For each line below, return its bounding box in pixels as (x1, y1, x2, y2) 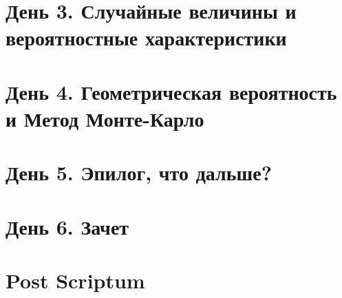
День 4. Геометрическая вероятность (6, 77, 337, 105)
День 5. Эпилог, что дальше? (6, 158, 272, 187)
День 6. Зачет (6, 212, 129, 240)
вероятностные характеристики (6, 23, 287, 52)
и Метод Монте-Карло (6, 104, 204, 132)
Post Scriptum (6, 266, 145, 295)
